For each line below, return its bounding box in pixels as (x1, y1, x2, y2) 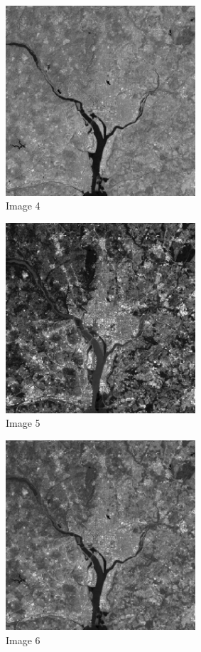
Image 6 (6, 632, 40, 647)
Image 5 (6, 415, 40, 430)
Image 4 (6, 198, 40, 213)
